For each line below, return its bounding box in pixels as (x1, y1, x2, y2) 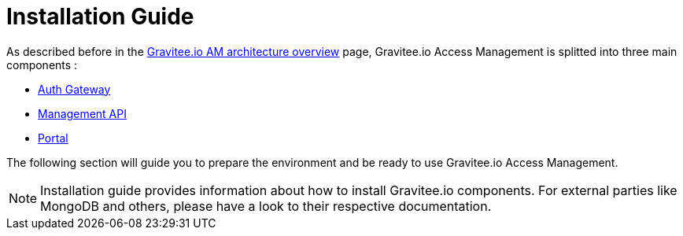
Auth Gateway (38, 82, 111, 96)
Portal (38, 131, 68, 145)
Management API (38, 106, 127, 120)
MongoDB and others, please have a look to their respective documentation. (40, 197, 492, 214)
